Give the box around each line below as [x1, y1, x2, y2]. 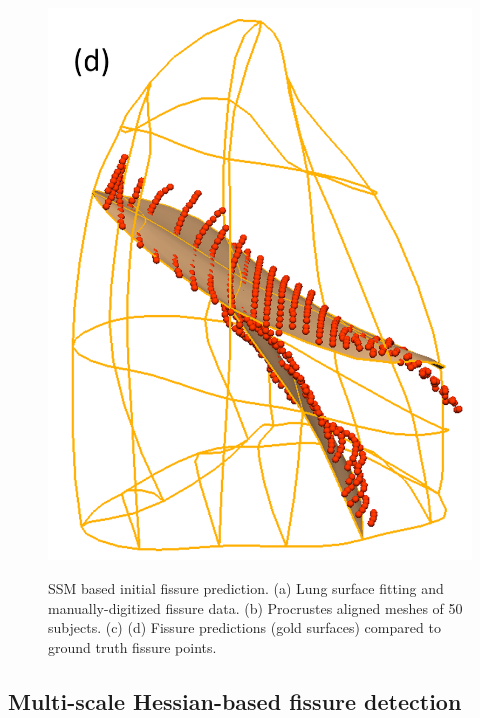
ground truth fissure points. [48, 636, 217, 657]
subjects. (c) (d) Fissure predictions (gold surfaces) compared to [48, 617, 441, 638]
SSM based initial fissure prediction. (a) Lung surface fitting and [48, 577, 444, 598]
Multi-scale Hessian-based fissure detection [8, 685, 462, 716]
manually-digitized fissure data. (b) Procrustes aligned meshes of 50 [48, 597, 463, 618]
